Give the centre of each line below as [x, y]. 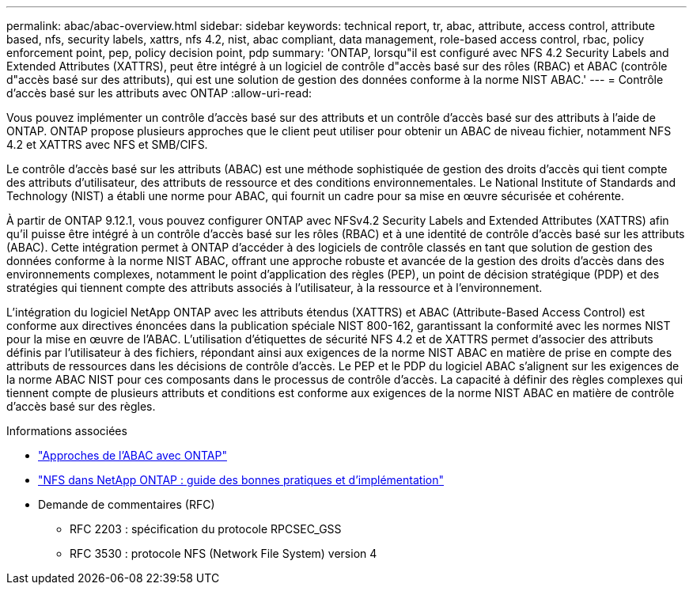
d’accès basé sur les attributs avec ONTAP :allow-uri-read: [159, 93]
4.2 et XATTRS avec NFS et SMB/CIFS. [107, 144]
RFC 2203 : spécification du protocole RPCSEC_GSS [206, 529]
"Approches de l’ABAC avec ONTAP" [133, 455]
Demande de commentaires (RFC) [127, 504]
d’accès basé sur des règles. [81, 406]
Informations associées [67, 431]
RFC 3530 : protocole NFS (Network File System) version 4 [223, 553]
